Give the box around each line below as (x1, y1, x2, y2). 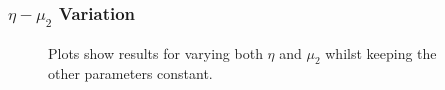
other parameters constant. (48, 63, 213, 84)
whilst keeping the (325, 42, 437, 63)
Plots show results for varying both (48, 42, 263, 63)
